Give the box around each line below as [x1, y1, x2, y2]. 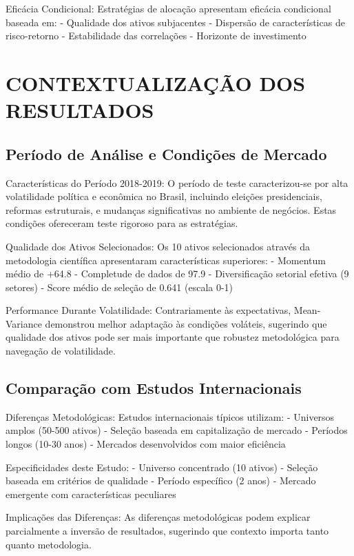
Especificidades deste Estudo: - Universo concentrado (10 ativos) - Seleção [6, 459, 318, 474]
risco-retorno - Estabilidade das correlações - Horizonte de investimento [6, 28, 306, 43]
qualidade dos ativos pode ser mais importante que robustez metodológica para [6, 330, 340, 344]
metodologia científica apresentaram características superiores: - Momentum [6, 252, 326, 267]
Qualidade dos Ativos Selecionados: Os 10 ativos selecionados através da [6, 239, 311, 253]
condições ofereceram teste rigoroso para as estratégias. [6, 216, 238, 230]
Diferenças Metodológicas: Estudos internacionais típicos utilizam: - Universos [6, 409, 335, 424]
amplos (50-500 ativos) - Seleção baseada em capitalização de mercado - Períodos [6, 423, 348, 437]
